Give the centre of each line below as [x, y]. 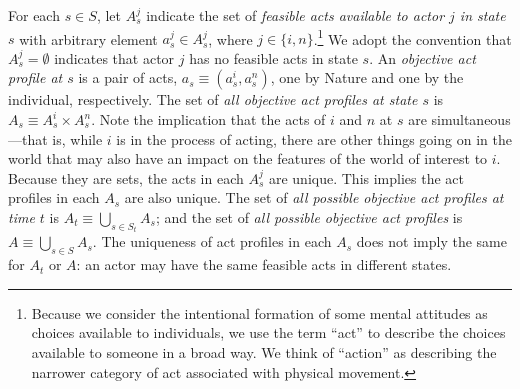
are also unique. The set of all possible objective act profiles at [314, 197]
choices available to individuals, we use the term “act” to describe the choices [268, 332]
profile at [35, 77]
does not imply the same [431, 241]
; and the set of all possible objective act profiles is [309, 217]
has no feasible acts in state [273, 57]
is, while [77, 138]
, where [230, 38]
